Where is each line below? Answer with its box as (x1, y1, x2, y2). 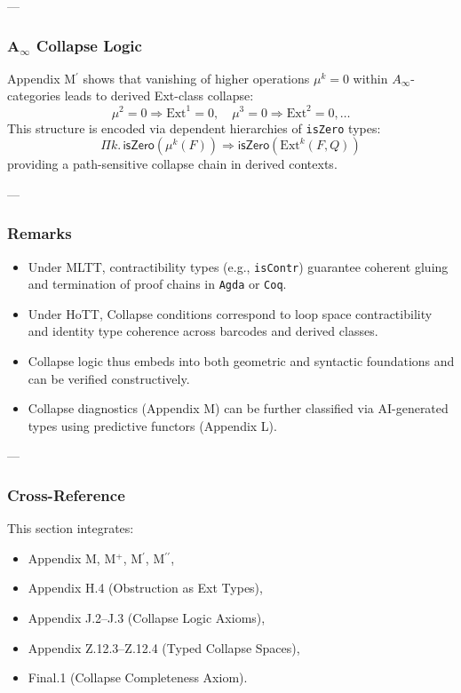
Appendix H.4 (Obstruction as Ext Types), (28, 578, 263, 597)
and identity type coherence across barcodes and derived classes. (28, 322, 378, 340)
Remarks (7, 222, 72, 244)
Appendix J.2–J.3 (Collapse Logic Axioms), (28, 609, 266, 627)
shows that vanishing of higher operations (83, 68, 310, 87)
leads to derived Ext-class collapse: (64, 86, 254, 105)
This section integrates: (7, 519, 134, 538)
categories (7, 86, 60, 105)
